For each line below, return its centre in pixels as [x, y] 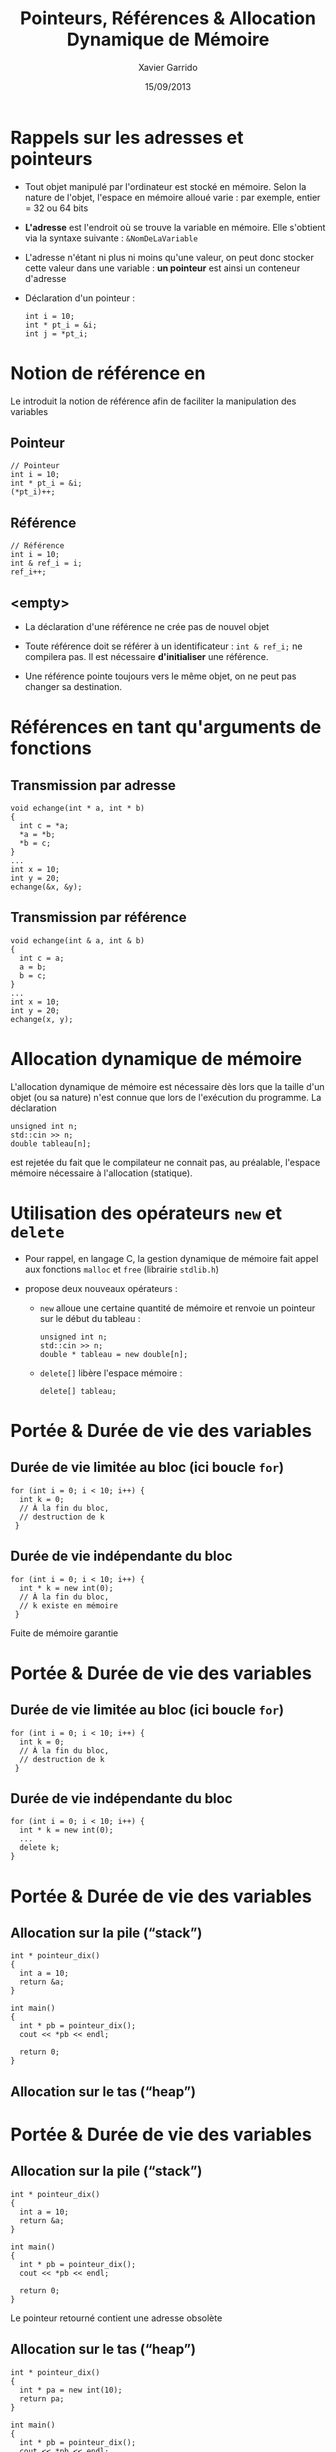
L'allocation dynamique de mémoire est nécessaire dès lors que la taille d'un [167, 1086]
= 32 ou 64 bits [56, 208]
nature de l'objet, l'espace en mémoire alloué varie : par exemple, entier [172, 197]
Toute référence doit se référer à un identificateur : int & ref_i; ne [163, 646]
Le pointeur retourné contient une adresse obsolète [116, 2318]
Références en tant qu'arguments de [166, 727]
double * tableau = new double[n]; [113, 1354]
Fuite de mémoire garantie [64, 1633]
